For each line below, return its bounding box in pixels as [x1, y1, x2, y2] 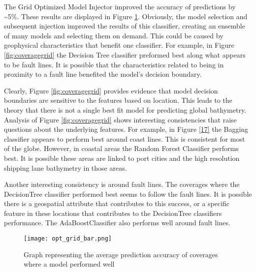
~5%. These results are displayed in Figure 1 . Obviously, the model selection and [4, 11, 248, 21]
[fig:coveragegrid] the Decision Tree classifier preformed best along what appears [4, 49, 246, 60]
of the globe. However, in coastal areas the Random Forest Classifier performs [4, 143, 239, 153]
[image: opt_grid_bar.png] [24, 235, 112, 242]
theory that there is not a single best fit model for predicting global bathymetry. [4, 104, 247, 115]
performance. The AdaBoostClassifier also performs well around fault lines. [4, 217, 230, 228]
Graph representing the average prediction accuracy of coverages [24, 249, 218, 259]
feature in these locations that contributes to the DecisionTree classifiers [4, 208, 222, 218]
